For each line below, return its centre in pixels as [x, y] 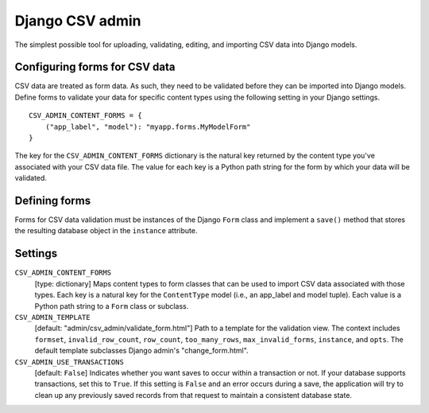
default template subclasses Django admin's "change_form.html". [142, 351]
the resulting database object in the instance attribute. [106, 231]
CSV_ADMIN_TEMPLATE [52, 317]
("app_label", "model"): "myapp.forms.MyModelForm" [148, 127]
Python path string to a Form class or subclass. [112, 306]
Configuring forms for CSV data [95, 67]
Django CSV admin [78, 21]
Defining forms [53, 201]
